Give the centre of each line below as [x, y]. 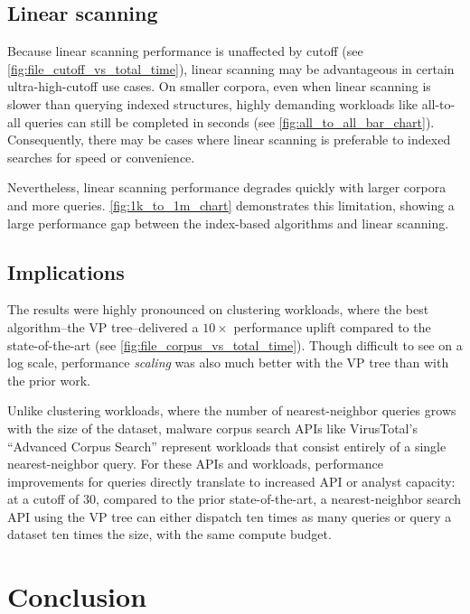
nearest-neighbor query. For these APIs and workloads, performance [195, 464]
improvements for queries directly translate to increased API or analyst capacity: [231, 481]
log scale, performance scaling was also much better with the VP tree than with [228, 363]
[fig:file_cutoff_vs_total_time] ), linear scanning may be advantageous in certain [231, 68]
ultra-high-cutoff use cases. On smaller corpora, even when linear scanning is [219, 86]
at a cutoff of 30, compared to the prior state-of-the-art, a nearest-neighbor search [235, 499]
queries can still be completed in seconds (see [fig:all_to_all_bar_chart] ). [230, 121]
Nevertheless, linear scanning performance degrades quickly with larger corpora [227, 187]
